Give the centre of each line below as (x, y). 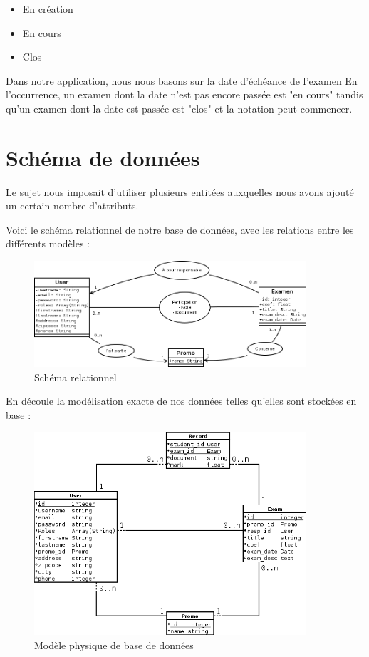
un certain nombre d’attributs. (72, 206)
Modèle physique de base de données (114, 645)
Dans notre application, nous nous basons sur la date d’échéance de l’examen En (182, 80)
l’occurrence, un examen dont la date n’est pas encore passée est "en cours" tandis (184, 94)
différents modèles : (48, 243)
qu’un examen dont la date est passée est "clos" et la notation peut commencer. (179, 108)
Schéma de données (103, 157)
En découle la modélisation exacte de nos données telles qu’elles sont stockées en (181, 401)
